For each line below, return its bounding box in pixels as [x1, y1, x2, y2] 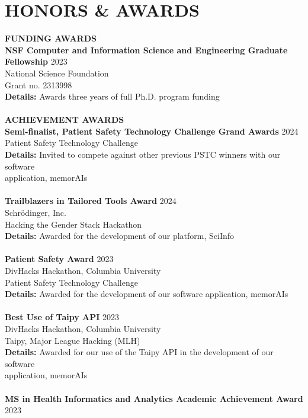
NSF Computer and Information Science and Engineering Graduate [5, 43, 288, 56]
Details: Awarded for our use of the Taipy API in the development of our [5, 346, 274, 358]
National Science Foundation [5, 66, 109, 79]
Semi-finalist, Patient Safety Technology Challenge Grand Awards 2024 [5, 125, 299, 137]
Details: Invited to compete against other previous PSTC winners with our [5, 148, 281, 161]
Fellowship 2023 [5, 55, 68, 68]
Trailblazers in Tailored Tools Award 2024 [5, 194, 177, 207]
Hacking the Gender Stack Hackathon [5, 218, 142, 230]
